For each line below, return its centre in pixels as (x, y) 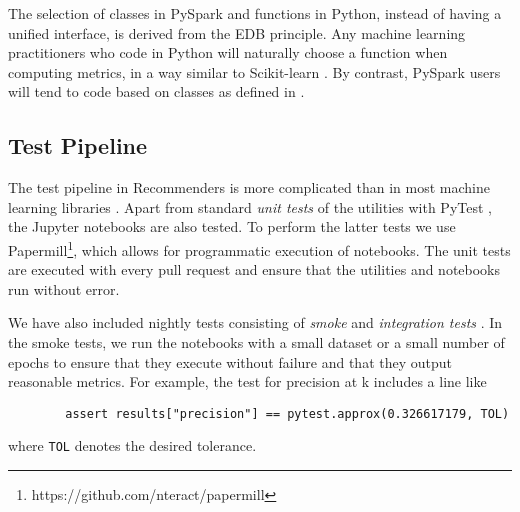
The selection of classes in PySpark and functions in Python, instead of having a (255, 13)
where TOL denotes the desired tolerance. (132, 445)
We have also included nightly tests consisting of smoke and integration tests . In (255, 322)
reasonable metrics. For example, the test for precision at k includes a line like (247, 381)
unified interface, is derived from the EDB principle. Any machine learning (237, 32)
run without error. (64, 288)
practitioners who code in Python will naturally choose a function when (228, 52)
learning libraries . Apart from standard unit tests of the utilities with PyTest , (250, 206)
